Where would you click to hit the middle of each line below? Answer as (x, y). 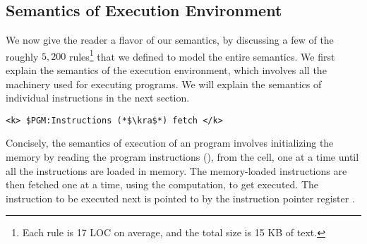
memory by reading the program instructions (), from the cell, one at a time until (182, 157)
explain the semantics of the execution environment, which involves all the (166, 70)
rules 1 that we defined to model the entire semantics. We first (202, 55)
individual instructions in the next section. (98, 98)
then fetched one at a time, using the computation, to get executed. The (162, 184)
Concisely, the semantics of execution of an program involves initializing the (170, 143)
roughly (22, 56)
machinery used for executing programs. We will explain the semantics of (164, 84)
